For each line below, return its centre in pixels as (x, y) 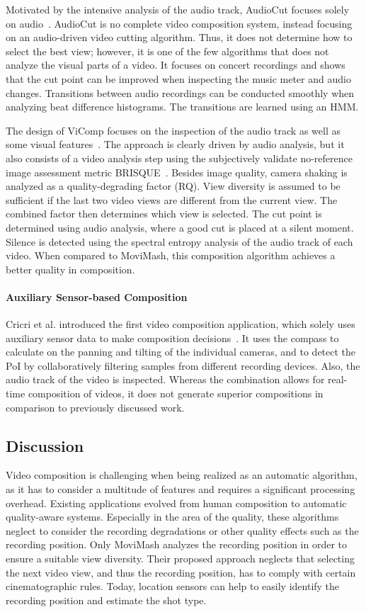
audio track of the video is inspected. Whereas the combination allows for (165, 379)
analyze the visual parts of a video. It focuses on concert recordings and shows (176, 65)
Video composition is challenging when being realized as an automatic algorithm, (182, 475)
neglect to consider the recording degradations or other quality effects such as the (182, 530)
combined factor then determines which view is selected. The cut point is (164, 214)
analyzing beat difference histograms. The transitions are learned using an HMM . (182, 107)
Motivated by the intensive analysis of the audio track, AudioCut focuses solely (178, 9)
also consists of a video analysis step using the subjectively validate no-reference (179, 158)
